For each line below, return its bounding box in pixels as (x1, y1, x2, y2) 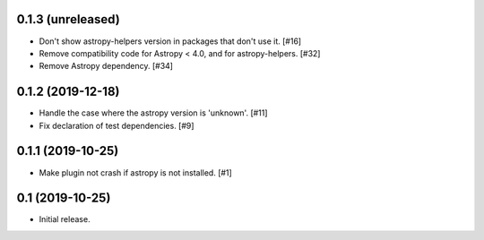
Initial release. (39, 214, 91, 225)
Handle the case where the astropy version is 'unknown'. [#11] (39, 107, 268, 118)
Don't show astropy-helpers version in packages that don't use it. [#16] (39, 36, 302, 47)
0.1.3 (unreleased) (16, 12, 120, 27)
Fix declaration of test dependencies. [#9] (39, 120, 194, 131)
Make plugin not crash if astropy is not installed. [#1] (39, 167, 232, 178)
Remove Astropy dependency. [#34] (39, 61, 174, 72)
